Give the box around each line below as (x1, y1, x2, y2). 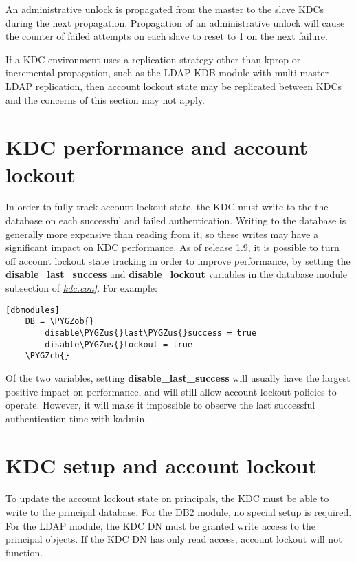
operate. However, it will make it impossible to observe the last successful (5, 398, 315, 412)
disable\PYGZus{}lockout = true (45, 339, 193, 349)
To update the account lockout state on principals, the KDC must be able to (5, 491, 329, 506)
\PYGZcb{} (25, 351, 70, 361)
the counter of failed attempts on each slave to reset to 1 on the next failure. (5, 29, 328, 43)
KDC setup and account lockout (5, 451, 318, 479)
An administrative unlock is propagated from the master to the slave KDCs (5, 2, 324, 16)
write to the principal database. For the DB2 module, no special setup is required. (5, 505, 352, 519)
